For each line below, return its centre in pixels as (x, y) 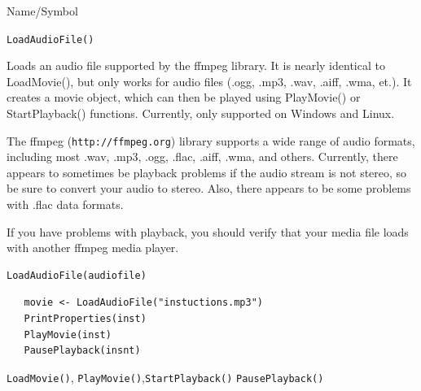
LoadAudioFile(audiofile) (77, 275)
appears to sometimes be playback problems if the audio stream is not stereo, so (207, 172)
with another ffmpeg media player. (93, 248)
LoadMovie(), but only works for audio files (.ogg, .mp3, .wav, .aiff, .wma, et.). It (209, 81)
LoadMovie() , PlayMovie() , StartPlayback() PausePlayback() (165, 377)
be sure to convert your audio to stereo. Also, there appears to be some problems (209, 188)
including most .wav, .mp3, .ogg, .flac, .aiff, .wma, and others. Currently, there (202, 156)
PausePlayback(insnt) (82, 351)
